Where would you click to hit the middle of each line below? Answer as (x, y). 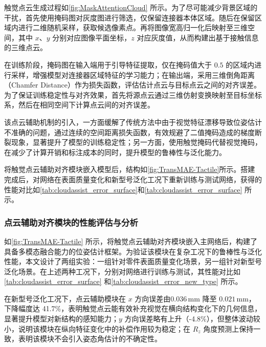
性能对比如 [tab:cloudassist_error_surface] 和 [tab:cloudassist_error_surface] (123, 189)
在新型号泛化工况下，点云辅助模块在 (65, 298)
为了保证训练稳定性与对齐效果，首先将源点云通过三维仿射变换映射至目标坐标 (133, 94)
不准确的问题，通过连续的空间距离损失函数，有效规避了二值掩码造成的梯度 (129, 132)
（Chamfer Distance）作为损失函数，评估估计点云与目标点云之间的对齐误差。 (132, 85)
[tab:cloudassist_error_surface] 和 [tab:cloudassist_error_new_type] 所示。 (123, 281)
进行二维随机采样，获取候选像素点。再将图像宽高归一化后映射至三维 (133, 27)
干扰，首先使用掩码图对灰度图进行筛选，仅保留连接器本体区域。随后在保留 (129, 17)
